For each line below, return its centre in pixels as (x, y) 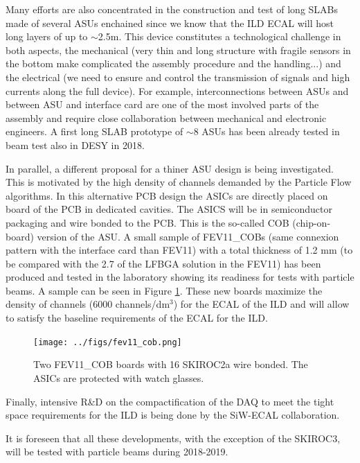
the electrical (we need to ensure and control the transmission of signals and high (178, 77)
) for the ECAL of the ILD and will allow (261, 304)
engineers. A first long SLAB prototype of (94, 131)
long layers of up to (47, 36)
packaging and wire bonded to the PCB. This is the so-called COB (147, 222)
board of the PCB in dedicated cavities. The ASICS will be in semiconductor (169, 209)
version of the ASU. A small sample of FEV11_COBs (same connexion (188, 236)
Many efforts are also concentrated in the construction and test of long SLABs (172, 9)
